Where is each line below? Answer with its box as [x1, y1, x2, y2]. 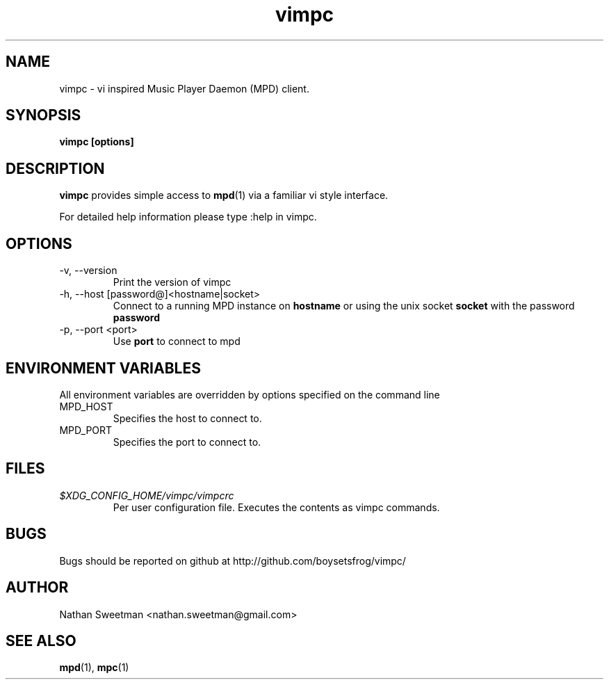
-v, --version [59, 264, 117, 277]
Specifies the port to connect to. [113, 435, 261, 448]
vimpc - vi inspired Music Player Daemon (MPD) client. [59, 82, 309, 95]
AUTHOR [6, 579, 69, 597]
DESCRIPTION [6, 159, 105, 177]
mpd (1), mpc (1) [59, 661, 129, 674]
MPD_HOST [59, 400, 113, 412]
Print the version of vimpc [113, 276, 232, 289]
